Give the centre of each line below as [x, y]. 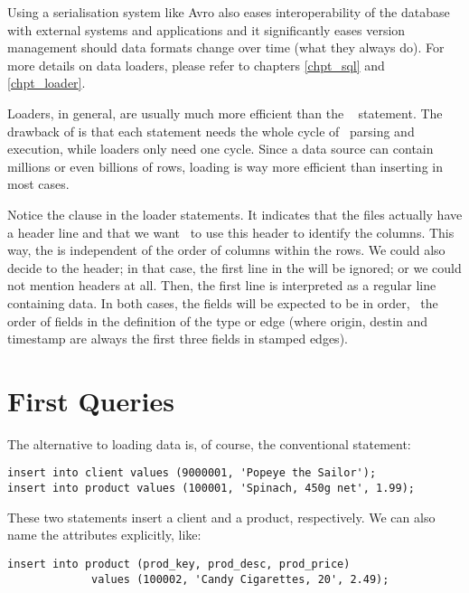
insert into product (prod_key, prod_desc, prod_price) [179, 564]
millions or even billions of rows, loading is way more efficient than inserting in [225, 166]
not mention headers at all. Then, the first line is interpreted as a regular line [222, 285]
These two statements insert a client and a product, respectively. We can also [221, 517]
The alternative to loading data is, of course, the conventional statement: [209, 443]
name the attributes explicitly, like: [104, 535]
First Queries [91, 400]
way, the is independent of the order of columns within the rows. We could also [226, 250]
